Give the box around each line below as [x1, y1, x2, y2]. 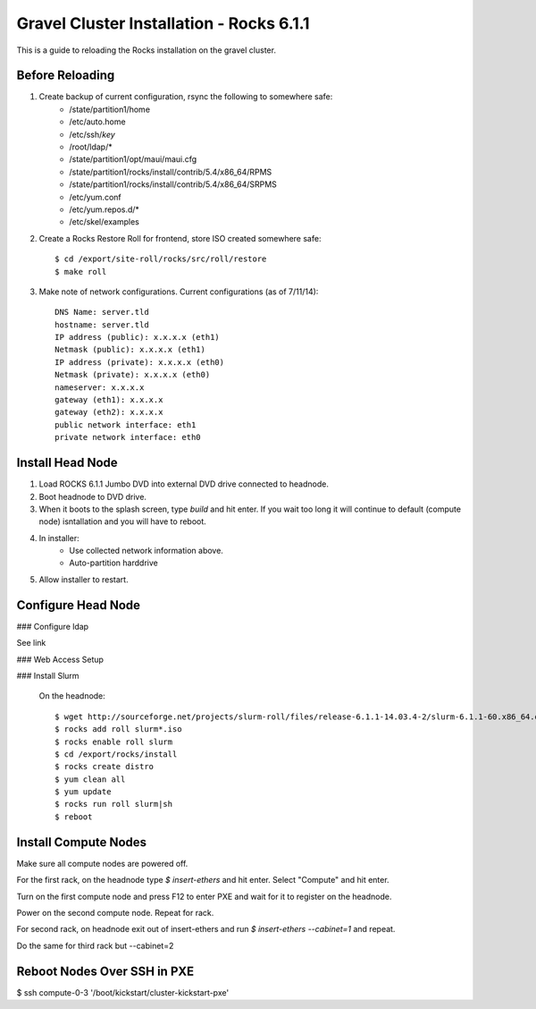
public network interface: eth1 [54, 420, 197, 429]
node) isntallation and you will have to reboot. [38, 516, 207, 527]
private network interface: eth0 [54, 432, 201, 443]
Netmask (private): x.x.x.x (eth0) [54, 369, 211, 380]
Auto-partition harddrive [69, 557, 158, 568]
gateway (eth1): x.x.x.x [54, 394, 163, 405]
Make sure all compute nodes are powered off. [16, 858, 188, 869]
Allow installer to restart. [38, 573, 129, 585]
